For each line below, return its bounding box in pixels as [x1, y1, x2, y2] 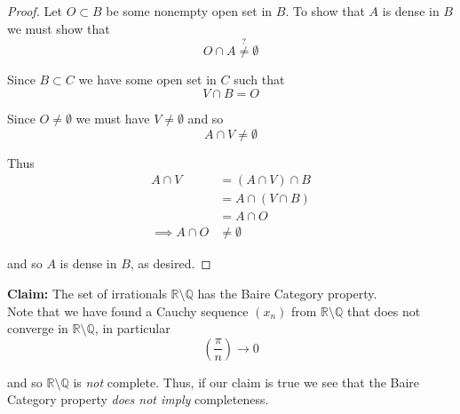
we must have [75, 109, 150, 127]
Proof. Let [7, 2, 62, 20]
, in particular [94, 319, 171, 338]
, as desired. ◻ [130, 254, 211, 273]
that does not [347, 301, 421, 320]
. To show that [285, 2, 365, 20]
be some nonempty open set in [106, 2, 273, 20]
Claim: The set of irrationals [7, 283, 167, 302]
